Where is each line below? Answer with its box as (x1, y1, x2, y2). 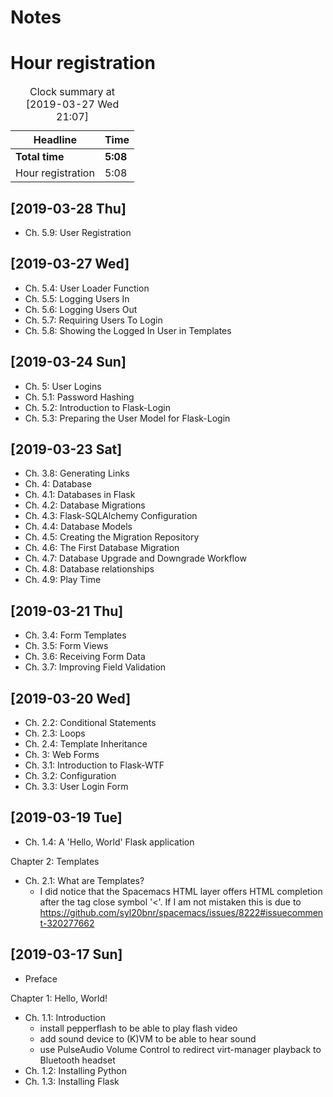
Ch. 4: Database (24, 478, 92, 490)
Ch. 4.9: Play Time (24, 574, 102, 586)
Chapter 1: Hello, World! (10, 992, 108, 1004)
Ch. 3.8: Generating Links (24, 467, 130, 480)
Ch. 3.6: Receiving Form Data (24, 651, 146, 663)
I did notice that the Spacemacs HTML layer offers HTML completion (39, 885, 323, 897)
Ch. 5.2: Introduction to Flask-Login (24, 401, 171, 413)
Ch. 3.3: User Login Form (24, 781, 129, 792)
